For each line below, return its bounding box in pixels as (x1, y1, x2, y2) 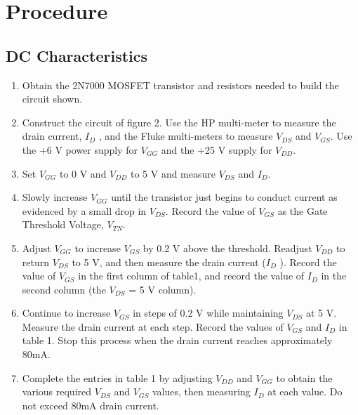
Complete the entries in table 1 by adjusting (22, 370, 213, 385)
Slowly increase (22, 190, 88, 204)
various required (22, 384, 92, 399)
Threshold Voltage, (22, 217, 104, 232)
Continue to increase (22, 305, 111, 320)
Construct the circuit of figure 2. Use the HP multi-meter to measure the (22, 114, 336, 129)
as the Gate (277, 203, 328, 218)
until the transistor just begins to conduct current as (111, 190, 338, 204)
